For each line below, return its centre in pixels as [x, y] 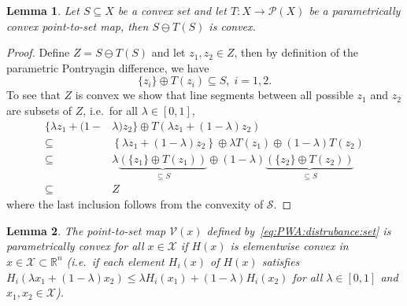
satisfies [281, 261]
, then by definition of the [296, 52]
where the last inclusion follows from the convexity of [135, 204]
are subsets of [39, 110]
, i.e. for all [110, 110]
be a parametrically [355, 10]
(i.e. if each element [115, 261]
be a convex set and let [172, 10]
